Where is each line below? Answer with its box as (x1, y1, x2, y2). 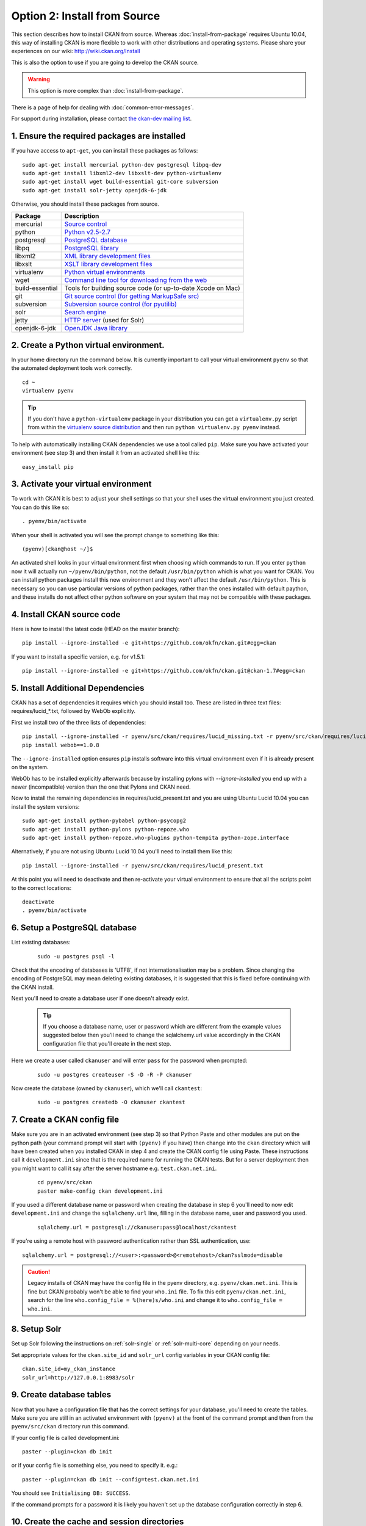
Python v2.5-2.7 (64, 228, 111, 236)
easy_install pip (22, 463, 74, 470)
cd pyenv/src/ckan (37, 1179, 93, 1186)
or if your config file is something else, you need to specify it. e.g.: (11, 1462, 178, 1469)
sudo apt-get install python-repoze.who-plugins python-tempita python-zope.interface (22, 834, 289, 842)
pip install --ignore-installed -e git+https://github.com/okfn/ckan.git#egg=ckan (22, 640, 276, 646)
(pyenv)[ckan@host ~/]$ (22, 546, 93, 552)
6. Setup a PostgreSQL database (11, 922, 137, 933)
